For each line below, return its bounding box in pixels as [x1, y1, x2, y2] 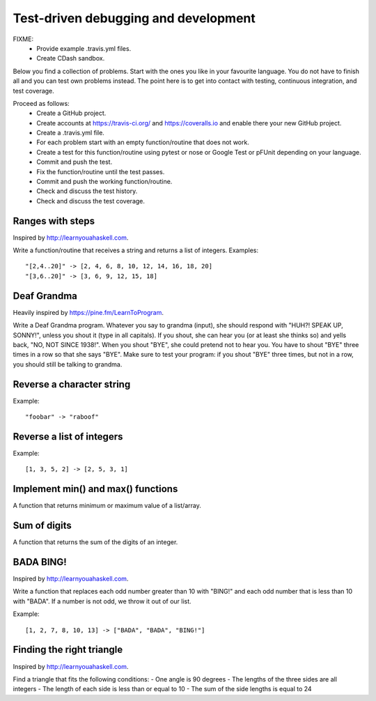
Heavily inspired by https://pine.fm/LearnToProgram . [13, 308, 164, 316]
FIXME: [13, 35, 34, 43]
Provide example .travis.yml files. [36, 44, 132, 52]
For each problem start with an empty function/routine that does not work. [36, 138, 250, 146]
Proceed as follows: [13, 99, 70, 107]
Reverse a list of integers [13, 431, 123, 442]
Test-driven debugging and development [13, 10, 256, 26]
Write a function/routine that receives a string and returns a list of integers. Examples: [13, 246, 259, 254]
